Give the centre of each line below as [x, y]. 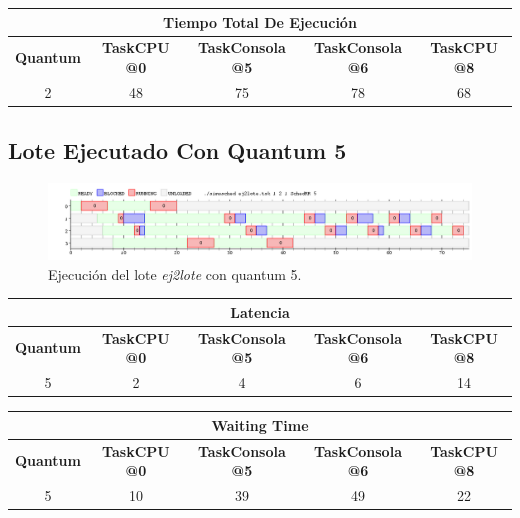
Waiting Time [260, 424]
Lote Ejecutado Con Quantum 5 [177, 150]
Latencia [260, 311]
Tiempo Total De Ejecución [260, 21]
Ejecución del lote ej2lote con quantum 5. [175, 273]
